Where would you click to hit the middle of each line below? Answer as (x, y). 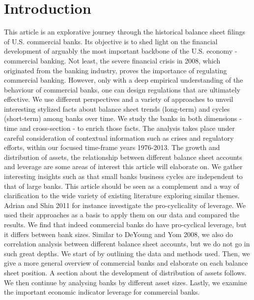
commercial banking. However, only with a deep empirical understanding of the (124, 80)
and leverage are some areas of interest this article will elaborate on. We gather (123, 166)
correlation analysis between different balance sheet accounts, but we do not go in (127, 244)
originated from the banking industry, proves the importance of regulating (115, 70)
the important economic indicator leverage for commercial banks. (102, 292)
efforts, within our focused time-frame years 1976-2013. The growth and (112, 147)
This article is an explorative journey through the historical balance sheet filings (125, 32)
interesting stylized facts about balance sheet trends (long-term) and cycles (117, 108)
